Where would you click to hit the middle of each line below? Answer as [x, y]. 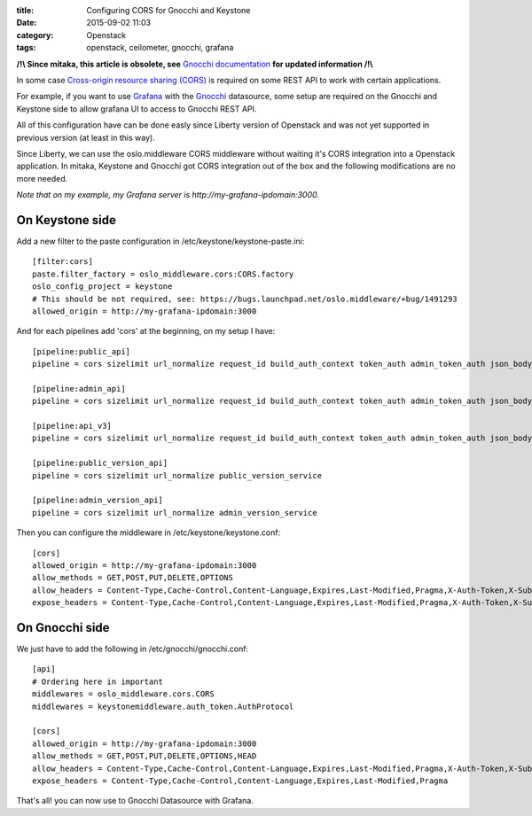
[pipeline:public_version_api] [100, 463]
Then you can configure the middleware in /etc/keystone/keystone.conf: [149, 532]
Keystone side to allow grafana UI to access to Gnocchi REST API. [137, 109]
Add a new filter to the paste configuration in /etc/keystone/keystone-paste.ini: [160, 241]
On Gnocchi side [63, 628]
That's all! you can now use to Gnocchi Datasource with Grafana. [135, 801]
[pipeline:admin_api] [79, 389]
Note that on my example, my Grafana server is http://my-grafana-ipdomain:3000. [168, 195]
